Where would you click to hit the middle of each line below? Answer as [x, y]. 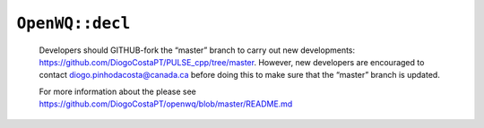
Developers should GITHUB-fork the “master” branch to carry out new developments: [197, 50]
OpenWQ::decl [73, 23]
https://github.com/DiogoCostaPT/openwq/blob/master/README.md [166, 104]
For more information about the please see [118, 91]
